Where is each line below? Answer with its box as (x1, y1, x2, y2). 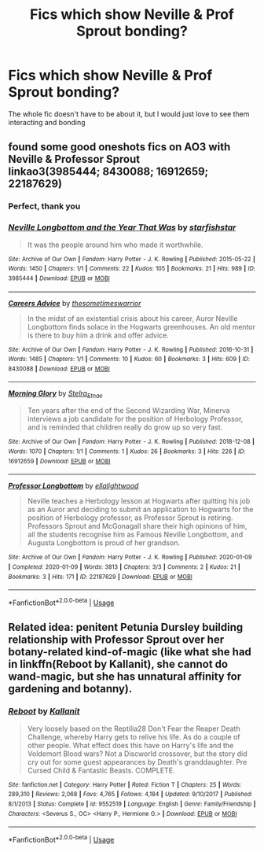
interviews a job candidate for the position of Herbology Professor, (27, 415, 244, 424)
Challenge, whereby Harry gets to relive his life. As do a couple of (27, 732, 240, 741)
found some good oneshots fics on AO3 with (8, 140, 231, 154)
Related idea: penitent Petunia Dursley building (8, 621, 244, 634)
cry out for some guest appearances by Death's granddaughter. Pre (27, 757, 247, 766)
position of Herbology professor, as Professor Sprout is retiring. (27, 513, 233, 522)
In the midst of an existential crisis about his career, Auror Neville (27, 313, 238, 323)
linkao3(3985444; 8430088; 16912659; (8, 165, 209, 179)
